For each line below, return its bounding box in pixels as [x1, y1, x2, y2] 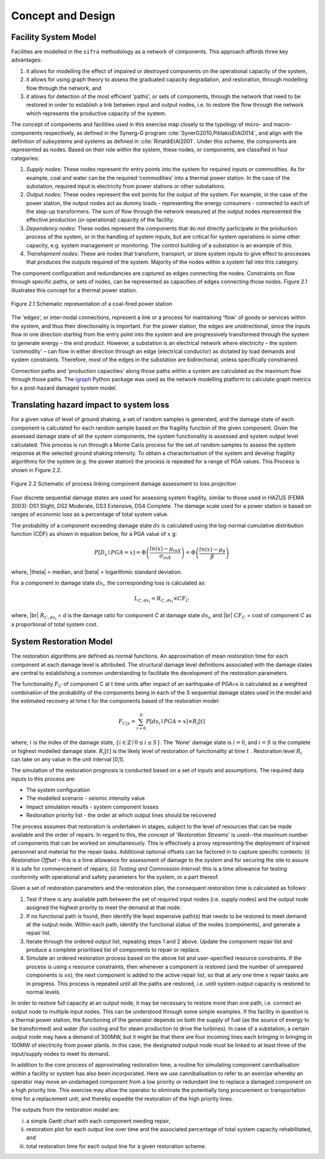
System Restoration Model [11, 637, 113, 647]
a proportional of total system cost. [11, 621, 99, 628]
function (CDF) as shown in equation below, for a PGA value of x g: [11, 530, 178, 538]
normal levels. [26, 988, 61, 995]
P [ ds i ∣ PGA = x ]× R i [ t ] [146, 718, 205, 726]
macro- [273, 121, 292, 128]
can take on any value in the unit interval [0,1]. [11, 755, 125, 763]
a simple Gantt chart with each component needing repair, [26, 1117, 171, 1125]
